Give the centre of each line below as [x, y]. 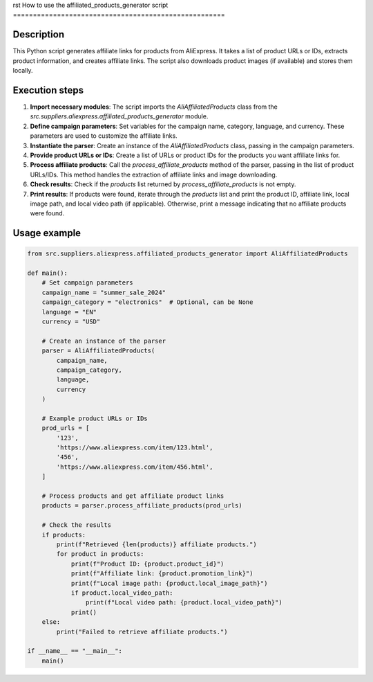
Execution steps [48, 90]
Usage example [47, 233]
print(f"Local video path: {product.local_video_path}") [184, 603]
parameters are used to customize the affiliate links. [104, 136]
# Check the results [77, 525]
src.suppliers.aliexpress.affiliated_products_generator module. [119, 116]
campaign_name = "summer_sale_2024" [104, 292]
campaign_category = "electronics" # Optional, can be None [147, 302]
